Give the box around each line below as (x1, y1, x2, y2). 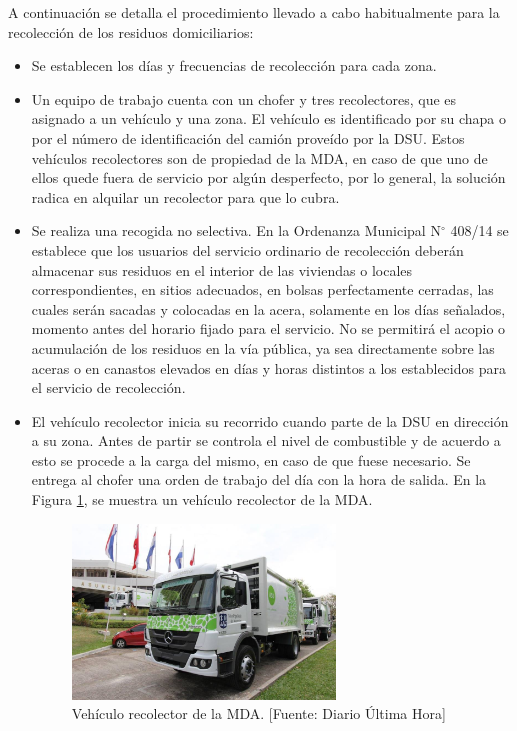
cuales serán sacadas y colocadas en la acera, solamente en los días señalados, (31, 298, 506, 319)
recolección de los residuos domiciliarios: (8, 21, 254, 42)
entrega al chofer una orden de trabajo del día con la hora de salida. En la (31, 469, 487, 490)
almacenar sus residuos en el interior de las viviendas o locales (31, 259, 413, 280)
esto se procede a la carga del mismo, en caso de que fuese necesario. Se (31, 449, 471, 470)
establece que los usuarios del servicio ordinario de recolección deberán (31, 239, 464, 260)
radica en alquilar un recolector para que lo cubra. (31, 186, 340, 207)
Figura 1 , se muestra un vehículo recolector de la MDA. (31, 489, 373, 510)
